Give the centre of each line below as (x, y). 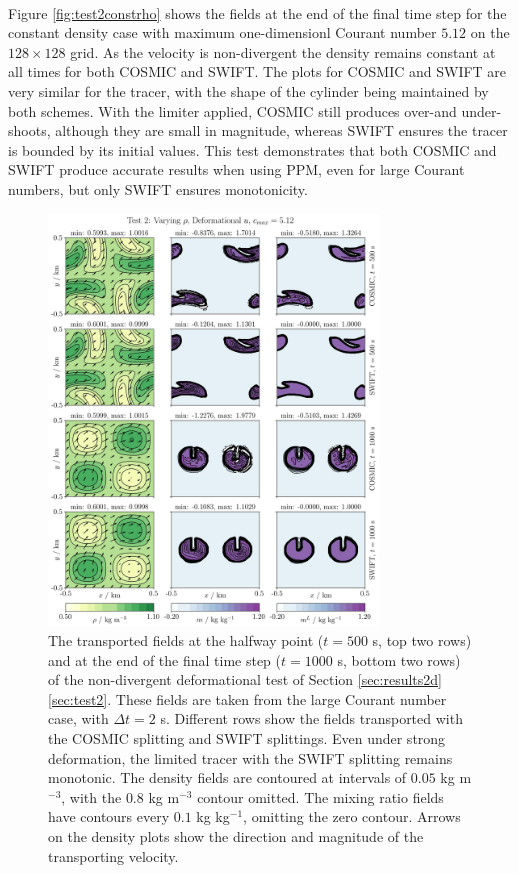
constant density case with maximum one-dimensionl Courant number (222, 32)
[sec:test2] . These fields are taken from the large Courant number (247, 698)
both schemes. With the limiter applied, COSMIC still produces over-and (232, 110)
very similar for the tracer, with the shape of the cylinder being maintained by (248, 90)
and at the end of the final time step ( (165, 659)
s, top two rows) (422, 640)
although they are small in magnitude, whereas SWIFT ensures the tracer (281, 130)
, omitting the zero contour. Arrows (352, 816)
